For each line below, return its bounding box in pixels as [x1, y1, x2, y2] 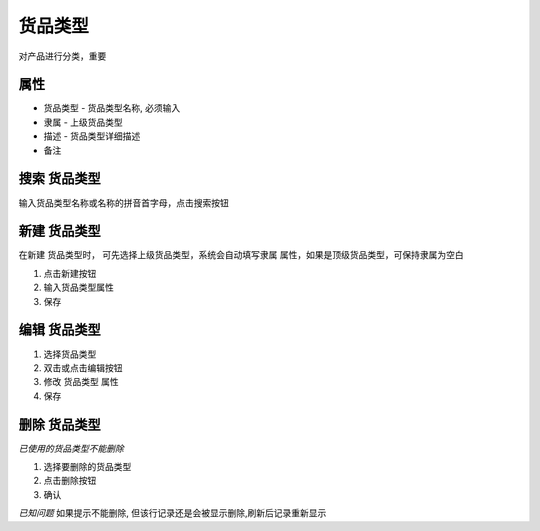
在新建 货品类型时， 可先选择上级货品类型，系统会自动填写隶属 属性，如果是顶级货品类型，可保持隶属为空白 [18, 249, 464, 261]
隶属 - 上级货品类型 [43, 116, 124, 128]
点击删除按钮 [43, 475, 97, 487]
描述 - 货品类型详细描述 [43, 130, 141, 142]
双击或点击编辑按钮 [43, 361, 123, 374]
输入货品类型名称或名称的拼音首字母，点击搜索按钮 [18, 196, 229, 209]
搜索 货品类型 [18, 170, 101, 187]
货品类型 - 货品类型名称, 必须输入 [43, 102, 181, 114]
